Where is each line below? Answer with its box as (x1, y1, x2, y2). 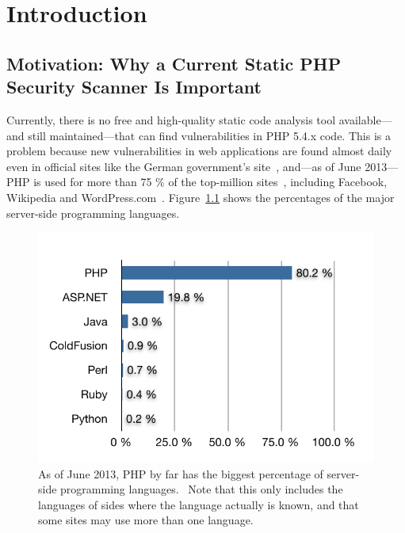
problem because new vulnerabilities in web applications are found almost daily (6, 143, 392, 159)
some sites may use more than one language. (38, 512, 254, 528)
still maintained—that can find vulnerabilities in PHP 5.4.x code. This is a (28, 127, 391, 143)
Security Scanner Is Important (6, 74, 262, 99)
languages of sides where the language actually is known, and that (38, 496, 359, 512)
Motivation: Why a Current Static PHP (6, 51, 342, 75)
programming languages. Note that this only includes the (60, 481, 343, 497)
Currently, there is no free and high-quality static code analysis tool (6, 111, 336, 128)
